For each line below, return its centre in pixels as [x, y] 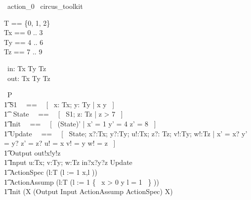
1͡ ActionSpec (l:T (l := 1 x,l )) [51, 172]
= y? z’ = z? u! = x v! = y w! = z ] [60, 143]
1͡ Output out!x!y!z [32, 152]
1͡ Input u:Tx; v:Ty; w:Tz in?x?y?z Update [68, 162]
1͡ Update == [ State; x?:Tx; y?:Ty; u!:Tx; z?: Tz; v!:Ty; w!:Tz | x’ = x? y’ [126, 133]
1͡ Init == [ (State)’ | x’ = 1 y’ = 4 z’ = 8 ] [80, 123]
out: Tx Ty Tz [29, 78]
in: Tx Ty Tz [27, 68]
